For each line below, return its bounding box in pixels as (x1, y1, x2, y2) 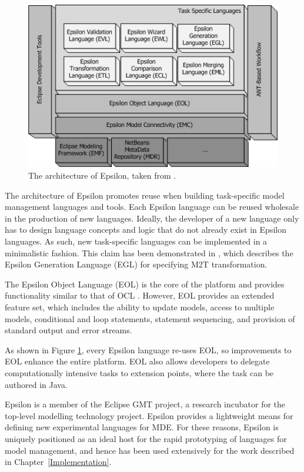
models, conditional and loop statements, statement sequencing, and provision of (5, 312, 295, 324)
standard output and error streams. (5, 324, 132, 336)
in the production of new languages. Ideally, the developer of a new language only (5, 212, 299, 224)
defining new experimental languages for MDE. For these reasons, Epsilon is (5, 421, 279, 433)
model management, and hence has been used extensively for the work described (5, 444, 295, 456)
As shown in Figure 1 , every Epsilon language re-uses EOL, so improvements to (5, 343, 292, 356)
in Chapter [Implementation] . (5, 456, 112, 468)
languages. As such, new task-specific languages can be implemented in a (5, 235, 268, 247)
